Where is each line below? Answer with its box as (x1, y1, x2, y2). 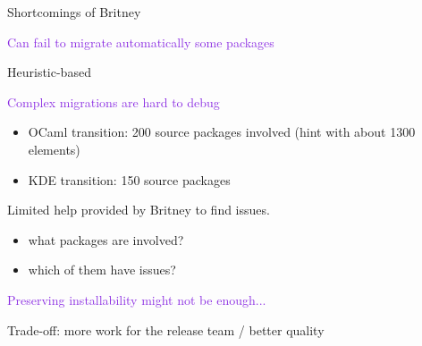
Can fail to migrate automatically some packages (7, 32, 274, 51)
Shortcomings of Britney (7, 3, 141, 21)
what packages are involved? (28, 230, 184, 249)
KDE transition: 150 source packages (28, 170, 231, 189)
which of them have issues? (28, 260, 176, 279)
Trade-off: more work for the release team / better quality (7, 320, 325, 339)
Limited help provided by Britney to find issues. (7, 200, 270, 219)
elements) (28, 139, 80, 158)
